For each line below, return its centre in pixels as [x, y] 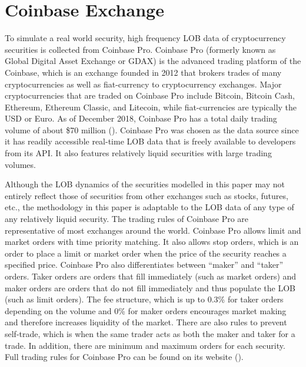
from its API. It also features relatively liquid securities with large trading [138, 153]
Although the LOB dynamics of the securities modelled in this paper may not [145, 184]
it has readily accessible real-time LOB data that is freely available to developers [150, 141]
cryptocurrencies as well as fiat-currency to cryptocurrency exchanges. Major [143, 84]
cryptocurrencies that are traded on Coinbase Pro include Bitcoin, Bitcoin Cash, [150, 95]
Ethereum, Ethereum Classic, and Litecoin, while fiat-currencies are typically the [151, 107]
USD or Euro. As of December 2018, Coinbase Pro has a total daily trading [141, 118]
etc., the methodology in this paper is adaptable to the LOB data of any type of [149, 207]
